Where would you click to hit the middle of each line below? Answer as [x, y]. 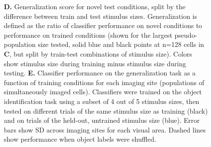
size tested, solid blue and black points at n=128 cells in [121, 44]
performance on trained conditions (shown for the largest [88, 35]
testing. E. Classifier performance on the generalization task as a [100, 73]
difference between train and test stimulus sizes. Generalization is [101, 16]
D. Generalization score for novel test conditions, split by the [95, 6]
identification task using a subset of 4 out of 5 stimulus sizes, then [102, 101]
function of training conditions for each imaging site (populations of [104, 82]
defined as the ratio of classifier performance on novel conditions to [103, 25]
